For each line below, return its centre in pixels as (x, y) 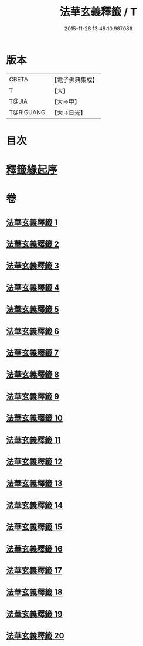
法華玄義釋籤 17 (34, 570)
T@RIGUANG (27, 112)
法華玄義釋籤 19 (34, 614)
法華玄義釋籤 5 (33, 309)
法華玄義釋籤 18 (34, 592)
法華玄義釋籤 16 (34, 549)
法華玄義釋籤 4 (33, 288)
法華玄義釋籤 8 (33, 375)
